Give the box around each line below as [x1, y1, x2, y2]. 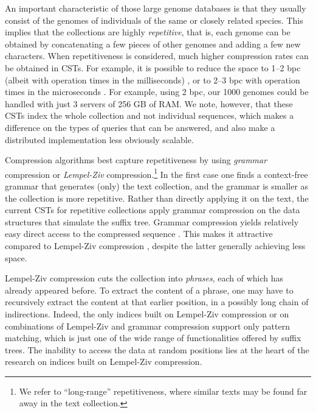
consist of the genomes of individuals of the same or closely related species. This [5, 13, 303, 26]
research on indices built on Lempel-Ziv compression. [5, 355, 202, 368]
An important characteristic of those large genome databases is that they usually [5, 2, 306, 14]
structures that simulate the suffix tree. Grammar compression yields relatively [5, 215, 299, 228]
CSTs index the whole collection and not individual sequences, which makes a [5, 109, 294, 122]
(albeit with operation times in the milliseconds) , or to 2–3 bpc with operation [5, 73, 300, 86]
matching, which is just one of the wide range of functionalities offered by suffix [5, 331, 301, 344]
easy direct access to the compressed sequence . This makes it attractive [5, 227, 273, 240]
